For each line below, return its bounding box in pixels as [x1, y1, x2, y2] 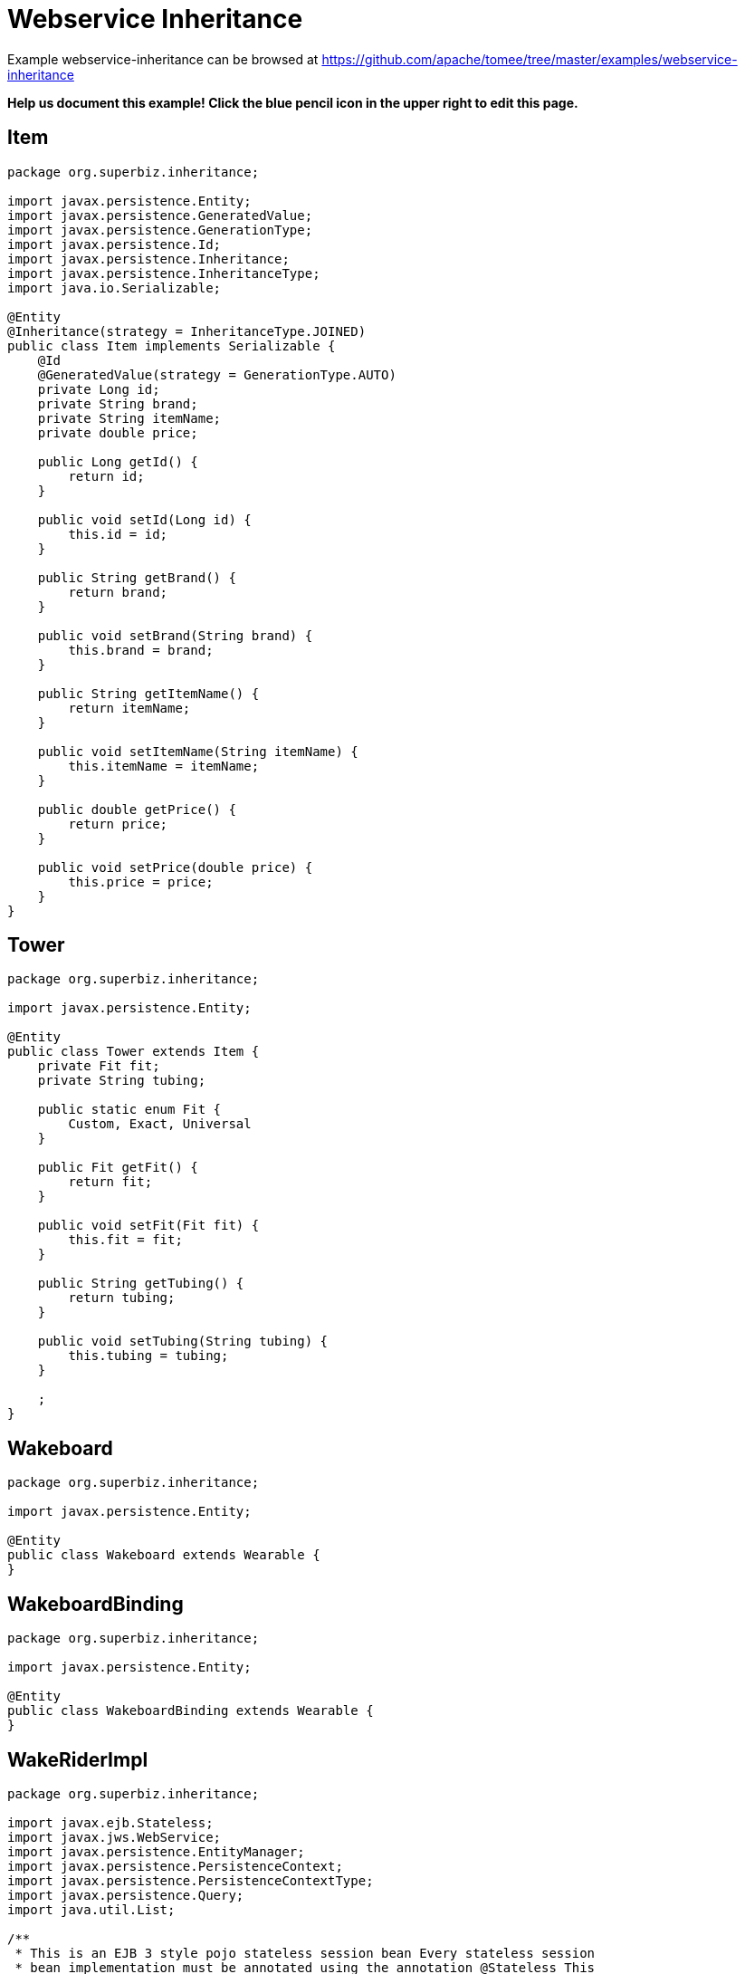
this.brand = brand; [68, 642, 214, 657]
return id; [68, 468, 145, 484]
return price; [68, 816, 168, 831]
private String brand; [37, 396, 198, 411]
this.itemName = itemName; [68, 758, 260, 773]
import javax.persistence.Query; [7, 1887, 244, 1902]
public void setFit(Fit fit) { [37, 1218, 260, 1233]
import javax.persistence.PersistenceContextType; [7, 1873, 374, 1888]
